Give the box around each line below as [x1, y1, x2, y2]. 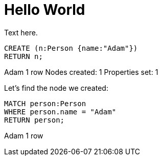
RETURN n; [4, 52, 43, 61]
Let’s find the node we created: [4, 83, 108, 92]
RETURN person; [4, 115, 65, 124]
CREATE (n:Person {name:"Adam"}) [4, 44, 138, 52]
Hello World [4, 1, 85, 18]
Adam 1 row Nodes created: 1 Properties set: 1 [4, 67, 158, 76]
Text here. [4, 28, 38, 37]
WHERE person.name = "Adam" [4, 107, 117, 116]
